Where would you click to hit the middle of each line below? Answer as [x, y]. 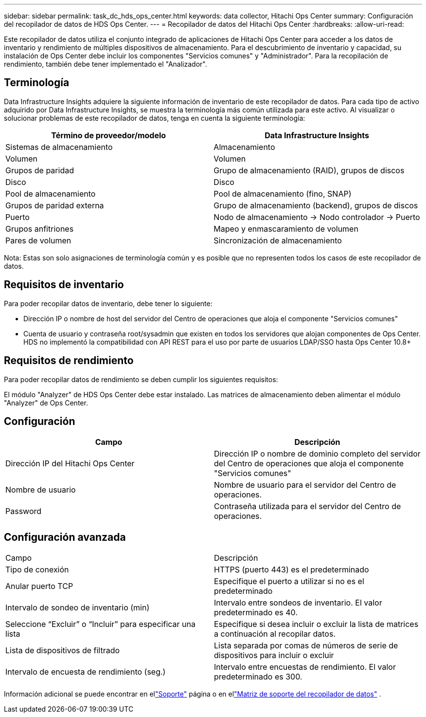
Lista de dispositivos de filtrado [63, 651]
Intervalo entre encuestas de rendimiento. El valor [305, 667]
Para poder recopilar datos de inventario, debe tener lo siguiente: [108, 303]
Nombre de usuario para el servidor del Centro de [305, 485]
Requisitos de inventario [64, 285]
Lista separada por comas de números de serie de [306, 646]
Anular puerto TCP [39, 586]
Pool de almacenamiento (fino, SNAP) [283, 193]
